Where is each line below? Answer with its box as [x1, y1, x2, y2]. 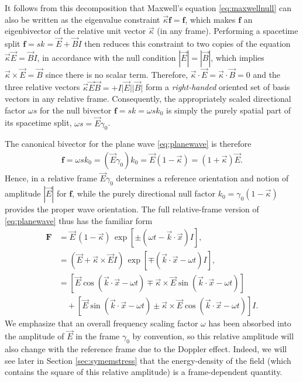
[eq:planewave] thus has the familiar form [5, 214, 153, 226]
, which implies [211, 51, 264, 63]
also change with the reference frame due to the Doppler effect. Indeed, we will [5, 342, 287, 355]
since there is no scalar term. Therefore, [45, 68, 188, 80]
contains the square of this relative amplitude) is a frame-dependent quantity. [5, 366, 283, 378]
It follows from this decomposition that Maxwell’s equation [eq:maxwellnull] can [5, 2, 291, 13]
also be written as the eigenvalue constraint [5, 13, 160, 25]
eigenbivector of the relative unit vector [5, 25, 146, 37]
